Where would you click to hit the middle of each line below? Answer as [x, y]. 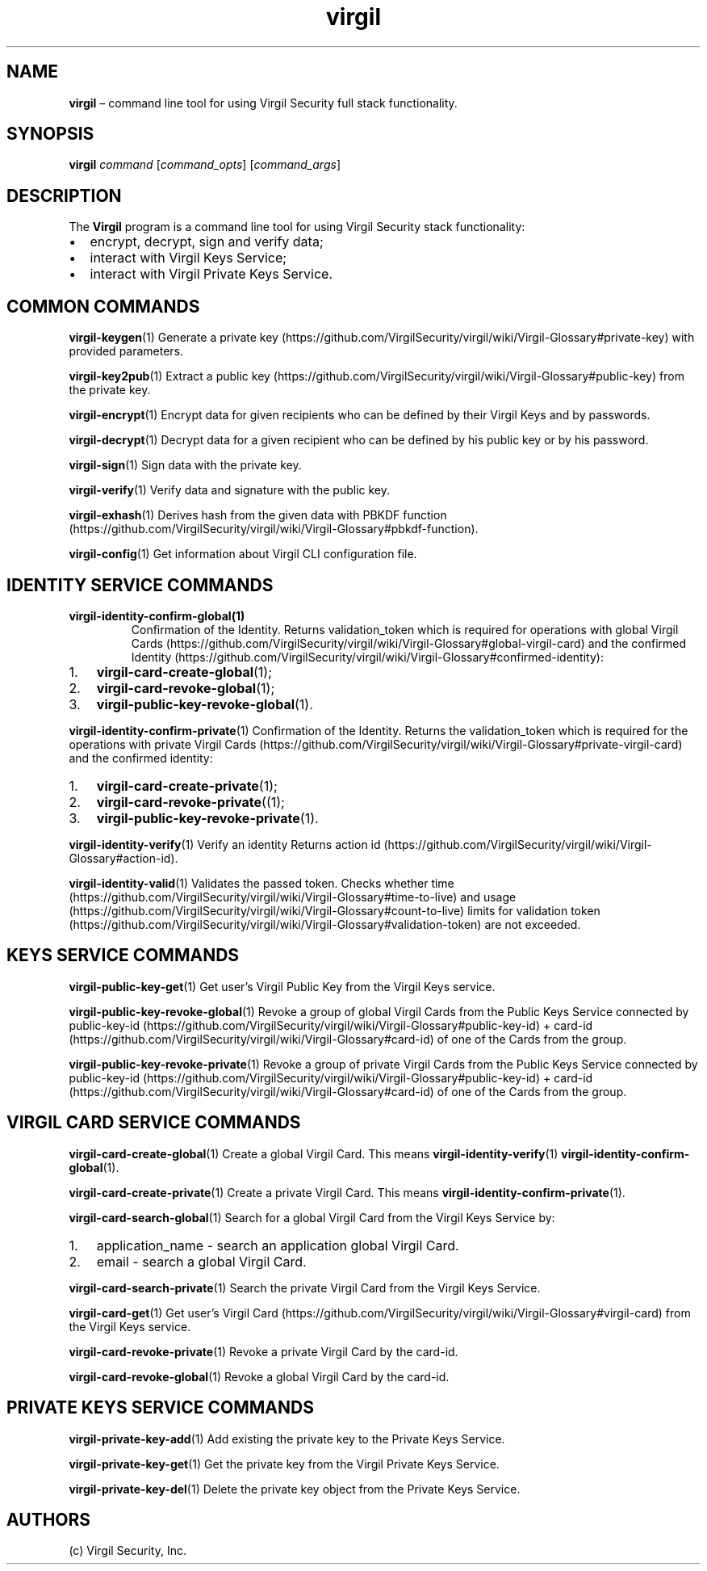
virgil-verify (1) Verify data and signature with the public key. [230, 490]
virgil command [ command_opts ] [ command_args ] [205, 165]
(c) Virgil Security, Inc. [128, 1551]
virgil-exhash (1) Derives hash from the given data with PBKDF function [258, 515]
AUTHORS [49, 1519]
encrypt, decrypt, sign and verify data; [207, 242]
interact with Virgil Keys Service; [188, 258]
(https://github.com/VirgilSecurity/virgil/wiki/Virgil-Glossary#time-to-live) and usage [293, 897]
